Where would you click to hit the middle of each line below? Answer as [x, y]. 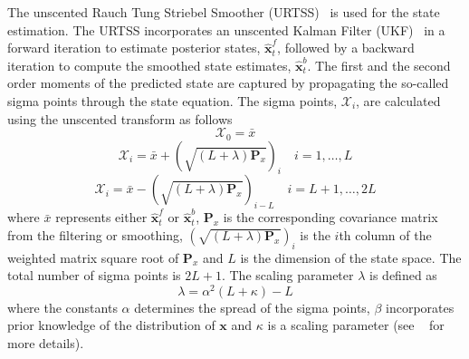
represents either [101, 217]
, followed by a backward [346, 48]
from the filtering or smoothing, [95, 234]
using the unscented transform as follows [120, 118]
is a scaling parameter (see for [356, 325]
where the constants [62, 307]
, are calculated [398, 100]
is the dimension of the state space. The [351, 257]
